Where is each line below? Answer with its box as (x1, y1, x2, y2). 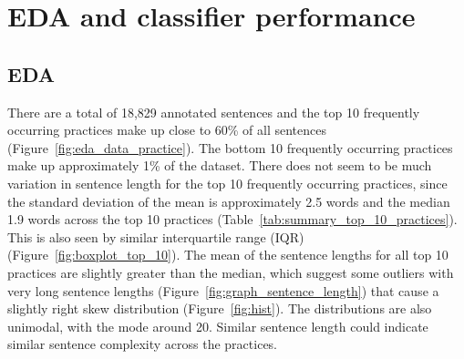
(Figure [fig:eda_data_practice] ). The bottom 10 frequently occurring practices (7, 138, 453, 157)
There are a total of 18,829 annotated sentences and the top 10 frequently (7, 102, 420, 121)
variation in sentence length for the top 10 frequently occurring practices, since (7, 173, 448, 192)
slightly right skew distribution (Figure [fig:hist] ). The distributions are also (7, 299, 432, 318)
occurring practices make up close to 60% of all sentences (7, 120, 326, 139)
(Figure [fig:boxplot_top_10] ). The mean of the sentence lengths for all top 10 (7, 245, 449, 264)
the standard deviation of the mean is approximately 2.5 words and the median (7, 191, 450, 210)
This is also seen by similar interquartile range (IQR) (7, 227, 304, 246)
